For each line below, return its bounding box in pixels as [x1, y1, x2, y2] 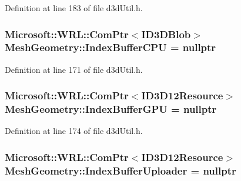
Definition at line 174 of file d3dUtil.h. [5, 125, 143, 137]
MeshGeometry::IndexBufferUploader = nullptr [5, 163, 236, 177]
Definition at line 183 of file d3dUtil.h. [5, 2, 143, 14]
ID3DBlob [141, 26, 191, 41]
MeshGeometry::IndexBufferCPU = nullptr [5, 40, 216, 55]
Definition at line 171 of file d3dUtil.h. [5, 63, 143, 75]
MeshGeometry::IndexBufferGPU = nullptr [5, 102, 217, 116]
